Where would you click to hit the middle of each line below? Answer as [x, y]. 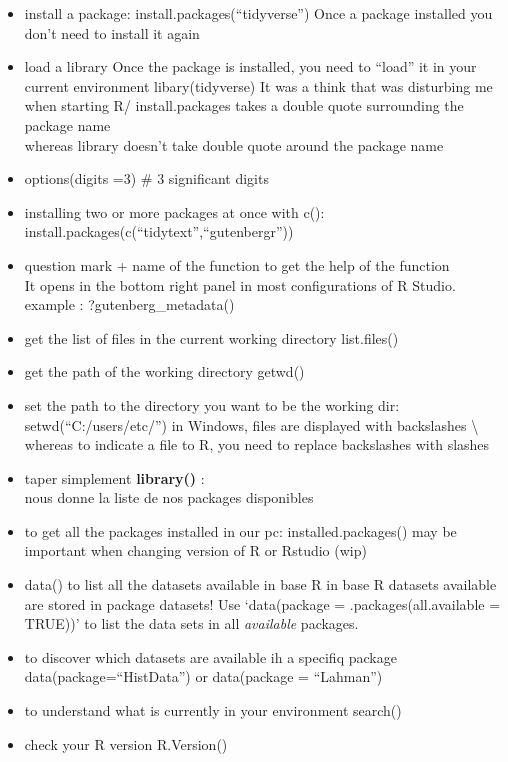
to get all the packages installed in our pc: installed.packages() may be [240, 530]
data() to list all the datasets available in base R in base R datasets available [260, 584]
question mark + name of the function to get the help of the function [237, 264]
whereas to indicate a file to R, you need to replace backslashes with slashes [257, 444]
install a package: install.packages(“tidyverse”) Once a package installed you [258, 13]
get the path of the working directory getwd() [164, 371]
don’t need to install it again [112, 32]
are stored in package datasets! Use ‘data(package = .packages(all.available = [262, 603]
